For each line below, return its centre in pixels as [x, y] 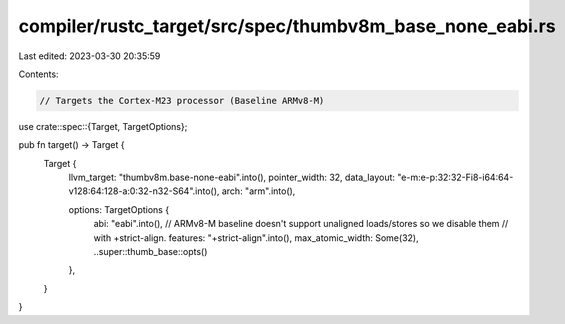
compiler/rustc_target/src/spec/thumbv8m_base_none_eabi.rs [287, 26]
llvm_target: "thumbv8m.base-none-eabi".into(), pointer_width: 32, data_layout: [231, 177]
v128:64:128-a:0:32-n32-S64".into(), [144, 191]
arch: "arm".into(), [258, 191]
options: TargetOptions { [119, 209]
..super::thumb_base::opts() [150, 252]
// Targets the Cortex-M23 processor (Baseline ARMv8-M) [182, 100]
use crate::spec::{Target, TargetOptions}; [103, 126]
